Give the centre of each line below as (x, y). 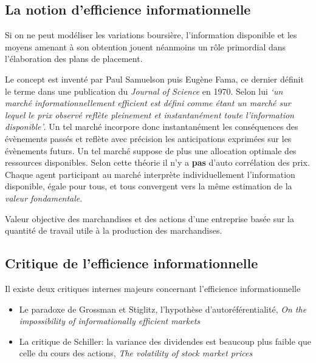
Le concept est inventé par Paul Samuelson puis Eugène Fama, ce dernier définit (154, 79)
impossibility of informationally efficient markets (110, 321)
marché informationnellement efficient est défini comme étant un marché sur (148, 103)
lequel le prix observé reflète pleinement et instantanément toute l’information (149, 114)
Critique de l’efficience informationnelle (132, 263)
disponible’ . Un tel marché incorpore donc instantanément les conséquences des (152, 127)
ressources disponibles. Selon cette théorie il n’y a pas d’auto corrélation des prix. (157, 162)
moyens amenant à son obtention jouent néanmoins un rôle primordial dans (146, 46)
